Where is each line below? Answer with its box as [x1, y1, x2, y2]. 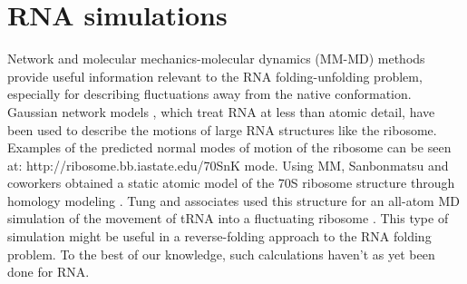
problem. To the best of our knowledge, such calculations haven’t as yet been [7, 244, 435, 263]
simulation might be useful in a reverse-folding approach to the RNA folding [7, 227, 432, 246]
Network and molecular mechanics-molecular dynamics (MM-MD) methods [7, 49, 425, 68]
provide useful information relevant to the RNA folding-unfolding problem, [7, 66, 423, 85]
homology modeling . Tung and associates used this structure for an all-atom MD [7, 191, 460, 210]
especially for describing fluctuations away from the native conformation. [7, 84, 412, 103]
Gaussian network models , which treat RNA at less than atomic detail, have [7, 102, 435, 121]
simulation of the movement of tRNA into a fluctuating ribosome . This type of [7, 209, 449, 228]
